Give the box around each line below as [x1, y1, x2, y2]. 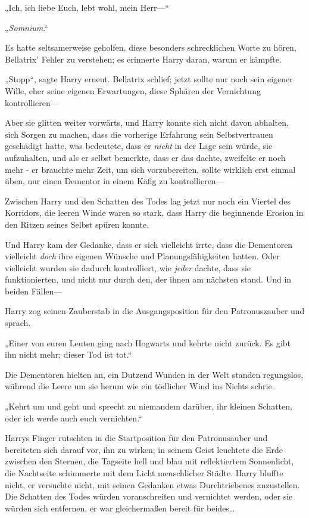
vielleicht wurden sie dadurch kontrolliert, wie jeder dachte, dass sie [5, 261, 251, 274]
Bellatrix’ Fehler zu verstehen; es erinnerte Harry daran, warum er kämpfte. [5, 52, 282, 65]
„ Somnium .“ [5, 21, 48, 33]
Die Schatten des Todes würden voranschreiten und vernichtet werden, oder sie [5, 490, 293, 503]
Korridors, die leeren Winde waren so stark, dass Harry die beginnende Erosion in [5, 206, 304, 219]
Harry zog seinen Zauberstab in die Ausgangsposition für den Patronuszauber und [5, 305, 305, 317]
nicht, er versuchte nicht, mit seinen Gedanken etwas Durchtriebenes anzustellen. [5, 478, 300, 491]
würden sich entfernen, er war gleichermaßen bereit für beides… [5, 501, 235, 514]
